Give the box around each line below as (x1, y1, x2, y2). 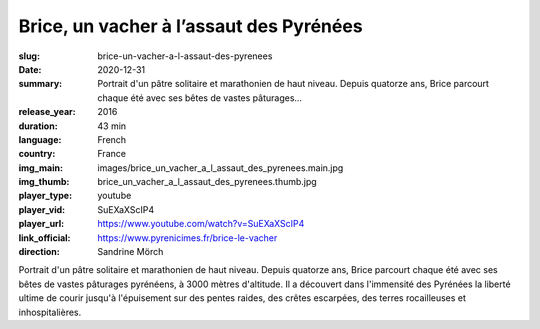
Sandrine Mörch (97, 246, 164, 258)
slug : (18, 50, 40, 62)
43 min (97, 120, 127, 132)
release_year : (18, 106, 77, 118)
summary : (18, 78, 63, 90)
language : (18, 133, 62, 145)
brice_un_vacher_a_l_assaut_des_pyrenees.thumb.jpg (97, 176, 317, 188)
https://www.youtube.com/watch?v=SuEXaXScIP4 (97, 218, 305, 230)
